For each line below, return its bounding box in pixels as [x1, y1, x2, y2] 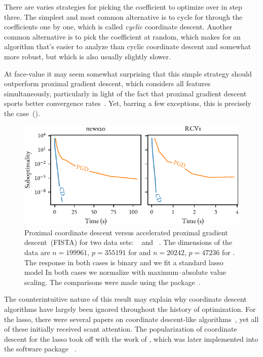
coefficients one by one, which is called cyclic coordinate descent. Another [4, 21, 233, 32]
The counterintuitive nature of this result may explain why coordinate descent [4, 294, 247, 304]
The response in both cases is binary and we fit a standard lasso [24, 257, 223, 267]
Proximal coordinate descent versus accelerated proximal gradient [24, 227, 228, 237]
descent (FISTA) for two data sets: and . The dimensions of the [24, 237, 233, 247]
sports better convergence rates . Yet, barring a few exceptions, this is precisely [4, 98, 251, 109]
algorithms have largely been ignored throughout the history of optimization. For [4, 303, 256, 314]
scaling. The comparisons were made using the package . [24, 276, 201, 287]
